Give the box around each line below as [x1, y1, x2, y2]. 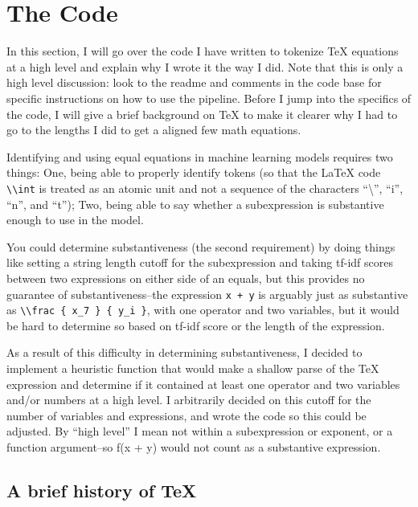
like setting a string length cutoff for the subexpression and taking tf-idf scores [6, 254, 393, 271]
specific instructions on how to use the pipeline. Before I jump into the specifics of [6, 89, 412, 106]
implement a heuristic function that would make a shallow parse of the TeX [6, 360, 379, 376]
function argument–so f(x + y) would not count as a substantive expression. [6, 438, 381, 455]
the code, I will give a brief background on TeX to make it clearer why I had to [6, 105, 398, 122]
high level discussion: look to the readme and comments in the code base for [6, 74, 382, 91]
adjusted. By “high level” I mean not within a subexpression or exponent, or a [6, 423, 393, 440]
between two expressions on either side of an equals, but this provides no [6, 269, 365, 286]
